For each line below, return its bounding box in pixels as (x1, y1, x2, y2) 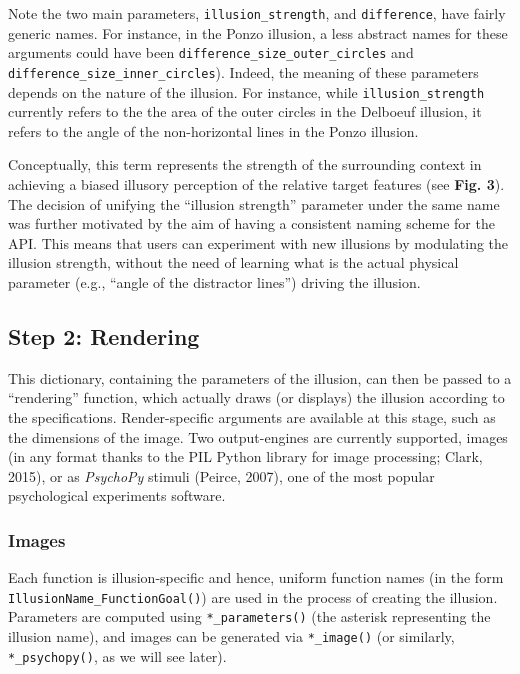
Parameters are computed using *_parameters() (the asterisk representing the (8, 606, 491, 627)
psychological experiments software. (8, 485, 226, 506)
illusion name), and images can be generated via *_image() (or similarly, (8, 626, 455, 647)
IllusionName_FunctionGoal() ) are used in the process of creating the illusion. (8, 586, 498, 607)
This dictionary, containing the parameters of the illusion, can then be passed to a (8, 367, 512, 388)
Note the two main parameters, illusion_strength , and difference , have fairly (8, 3, 506, 23)
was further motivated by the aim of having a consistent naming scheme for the (8, 213, 495, 234)
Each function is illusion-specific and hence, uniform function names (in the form (8, 567, 504, 588)
